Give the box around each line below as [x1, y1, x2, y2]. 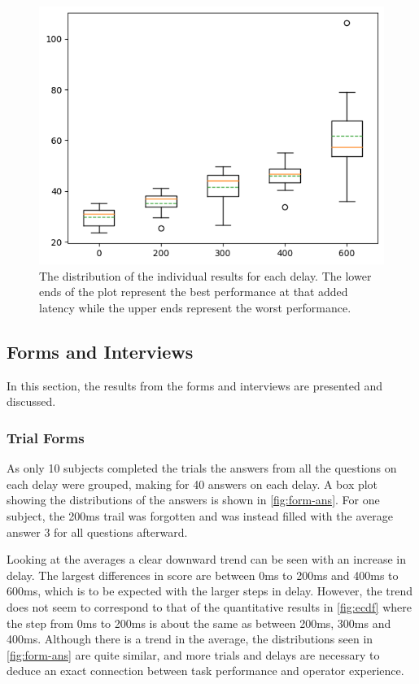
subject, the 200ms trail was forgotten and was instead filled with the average [7, 507, 393, 524]
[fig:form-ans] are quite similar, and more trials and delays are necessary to [7, 646, 380, 663]
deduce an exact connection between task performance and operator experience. [7, 662, 404, 679]
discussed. [7, 393, 56, 410]
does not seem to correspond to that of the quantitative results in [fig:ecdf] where [7, 598, 412, 615]
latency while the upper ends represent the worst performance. [39, 299, 351, 316]
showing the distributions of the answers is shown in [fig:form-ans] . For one [7, 491, 380, 508]
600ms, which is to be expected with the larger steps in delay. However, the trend [7, 582, 412, 599]
